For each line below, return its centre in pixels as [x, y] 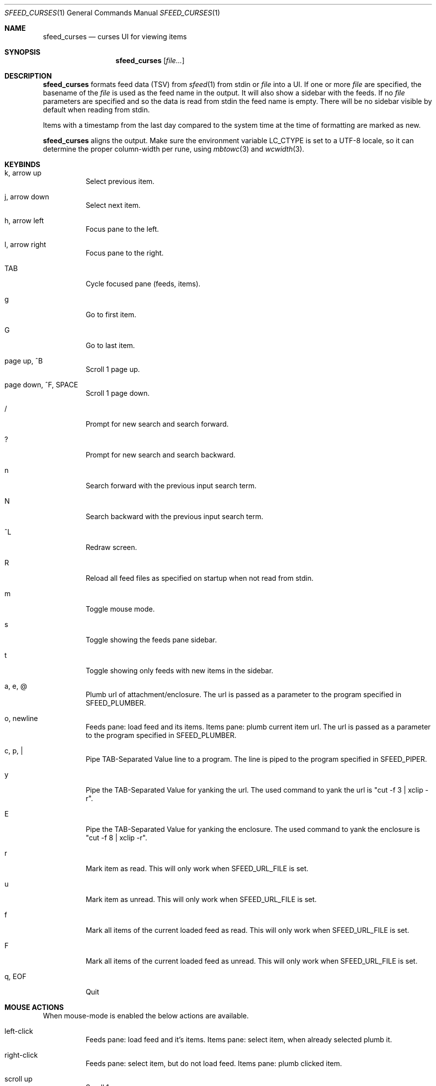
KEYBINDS [22, 164]
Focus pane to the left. [122, 229]
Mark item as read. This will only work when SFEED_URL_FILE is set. [197, 868]
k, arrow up [23, 173]
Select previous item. [120, 181]
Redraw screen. [111, 547]
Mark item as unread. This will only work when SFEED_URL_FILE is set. [201, 899]
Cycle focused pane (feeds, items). [143, 284]
